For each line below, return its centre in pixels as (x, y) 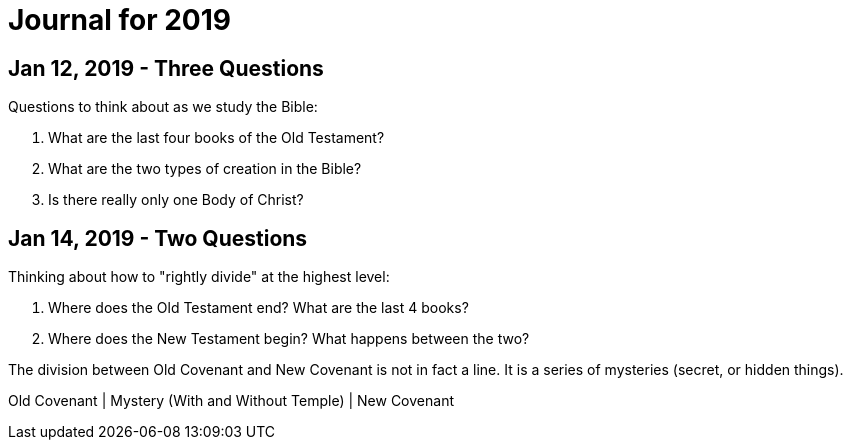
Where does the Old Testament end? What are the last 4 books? (258, 308)
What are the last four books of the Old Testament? (216, 138)
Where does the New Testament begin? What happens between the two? (289, 339)
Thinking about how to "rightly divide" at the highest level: (199, 277)
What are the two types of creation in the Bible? (205, 169)
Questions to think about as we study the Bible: (163, 107)
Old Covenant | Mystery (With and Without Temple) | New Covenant (231, 401)
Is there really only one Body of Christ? (176, 200)
